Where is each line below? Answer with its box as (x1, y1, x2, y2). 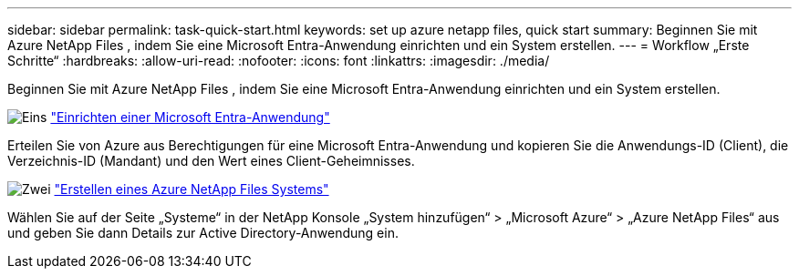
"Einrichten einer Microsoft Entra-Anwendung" (50, 109, 330, 125)
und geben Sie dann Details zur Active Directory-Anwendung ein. (7, 225, 399, 240)
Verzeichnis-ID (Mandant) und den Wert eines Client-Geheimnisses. (7, 153, 415, 169)
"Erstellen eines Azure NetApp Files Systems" (54, 181, 329, 197)
